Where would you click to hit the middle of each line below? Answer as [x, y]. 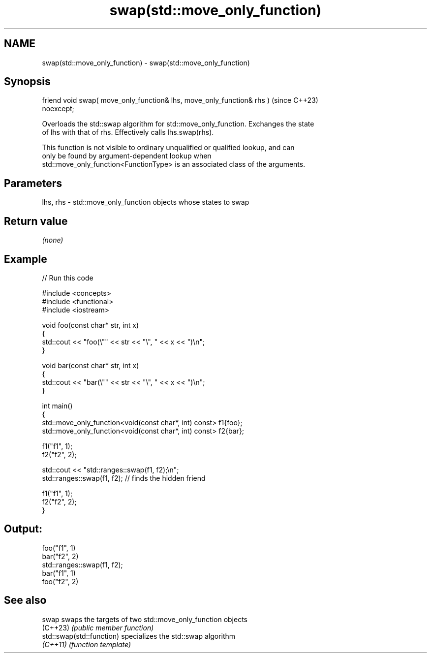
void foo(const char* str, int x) [90, 325]
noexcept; [58, 109]
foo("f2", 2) [60, 581]
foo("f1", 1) [59, 548]
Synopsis [27, 82]
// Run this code [68, 278]
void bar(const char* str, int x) [91, 365]
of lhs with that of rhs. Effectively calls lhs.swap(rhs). [128, 132]
